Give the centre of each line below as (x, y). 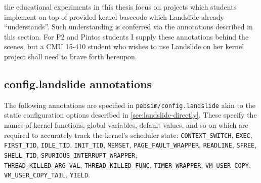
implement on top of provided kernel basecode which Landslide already (114, 16)
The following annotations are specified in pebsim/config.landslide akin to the (130, 105)
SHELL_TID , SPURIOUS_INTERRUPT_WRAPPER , (71, 154)
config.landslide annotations (78, 83)
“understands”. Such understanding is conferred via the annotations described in (128, 27)
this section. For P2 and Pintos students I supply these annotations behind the (126, 36)
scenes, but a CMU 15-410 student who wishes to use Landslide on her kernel (124, 46)
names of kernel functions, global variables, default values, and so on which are (126, 125)
